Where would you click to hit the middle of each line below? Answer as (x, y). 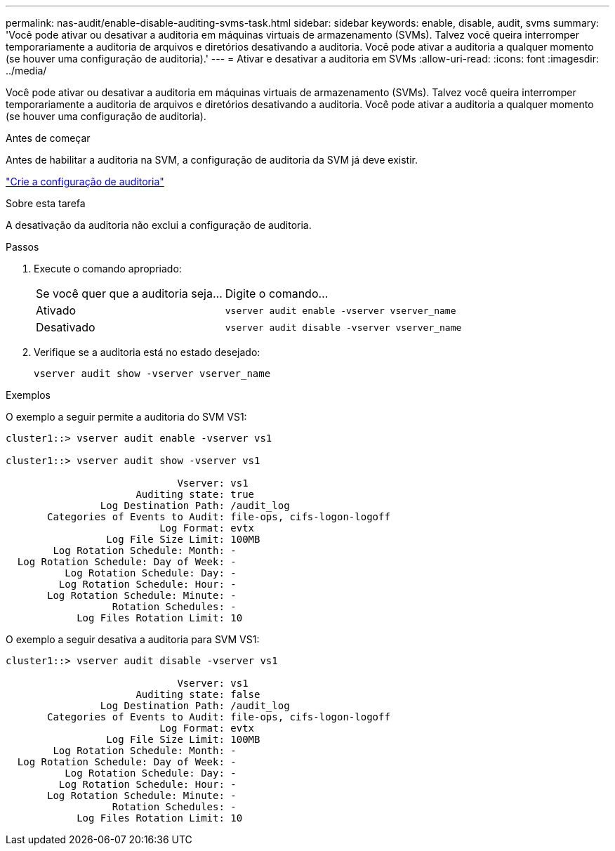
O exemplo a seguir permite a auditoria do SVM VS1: (126, 417)
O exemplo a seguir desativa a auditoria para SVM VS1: (133, 639)
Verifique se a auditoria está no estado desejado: (147, 352)
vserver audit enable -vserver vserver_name (340, 310)
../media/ (26, 71)
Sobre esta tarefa (46, 203)
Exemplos (28, 395)
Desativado (66, 327)
